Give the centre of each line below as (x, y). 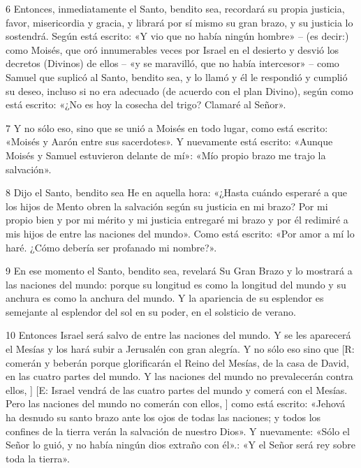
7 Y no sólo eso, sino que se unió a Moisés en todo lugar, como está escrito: (167, 127)
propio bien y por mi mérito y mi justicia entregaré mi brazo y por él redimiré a (177, 220)
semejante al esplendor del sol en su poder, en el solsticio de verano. (151, 311)
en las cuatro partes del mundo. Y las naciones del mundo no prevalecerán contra (179, 376)
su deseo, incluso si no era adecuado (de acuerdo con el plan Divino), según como (179, 90)
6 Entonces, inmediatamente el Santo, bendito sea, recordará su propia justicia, (175, 8)
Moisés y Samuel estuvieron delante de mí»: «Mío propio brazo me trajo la (166, 155)
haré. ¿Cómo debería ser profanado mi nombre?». (111, 247)
